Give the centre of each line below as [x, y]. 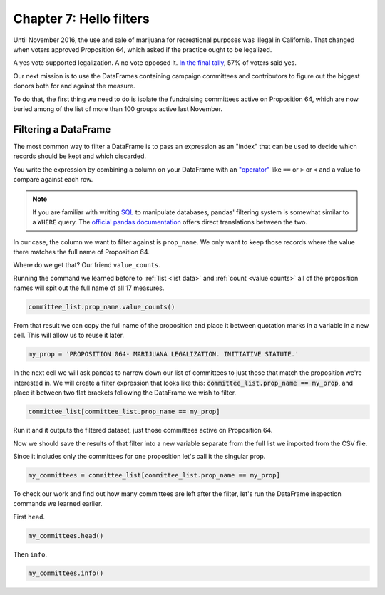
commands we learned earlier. [58, 504]
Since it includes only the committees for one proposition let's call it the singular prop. [139, 456]
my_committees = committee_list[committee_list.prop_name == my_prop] [154, 475]
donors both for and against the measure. [74, 86]
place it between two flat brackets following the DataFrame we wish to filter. [125, 393]
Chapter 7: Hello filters [81, 19]
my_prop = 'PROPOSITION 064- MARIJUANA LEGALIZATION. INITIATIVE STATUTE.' [164, 354]
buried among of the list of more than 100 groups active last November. [118, 109]
